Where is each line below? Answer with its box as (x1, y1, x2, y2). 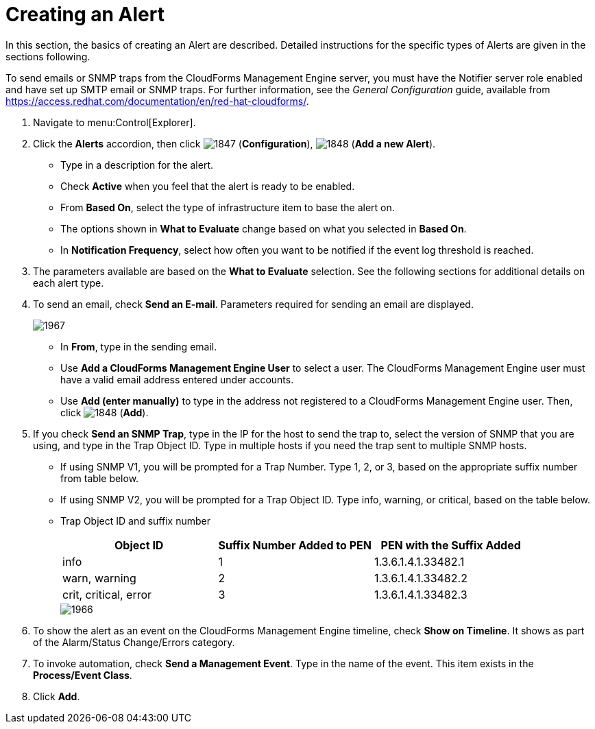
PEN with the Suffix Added (380, 538, 521, 552)
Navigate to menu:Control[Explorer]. (33, 116, 196, 128)
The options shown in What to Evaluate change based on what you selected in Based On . (60, 222, 467, 235)
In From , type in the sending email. (60, 340, 217, 352)
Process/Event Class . (33, 669, 132, 681)
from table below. (60, 472, 139, 484)
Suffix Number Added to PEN (218, 538, 372, 552)
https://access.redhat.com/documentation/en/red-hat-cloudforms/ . (5, 95, 309, 107)
